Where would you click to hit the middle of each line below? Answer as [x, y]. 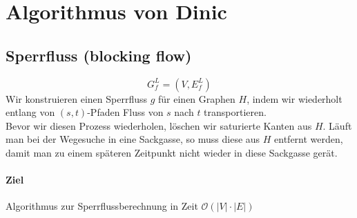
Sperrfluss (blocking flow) [99, 55]
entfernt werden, [309, 139]
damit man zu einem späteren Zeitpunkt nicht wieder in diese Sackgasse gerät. [172, 152]
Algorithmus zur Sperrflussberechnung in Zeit [102, 206]
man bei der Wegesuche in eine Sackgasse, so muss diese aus [133, 139]
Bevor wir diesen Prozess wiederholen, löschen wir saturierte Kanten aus [159, 125]
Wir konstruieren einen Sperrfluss [77, 98]
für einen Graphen [197, 98]
